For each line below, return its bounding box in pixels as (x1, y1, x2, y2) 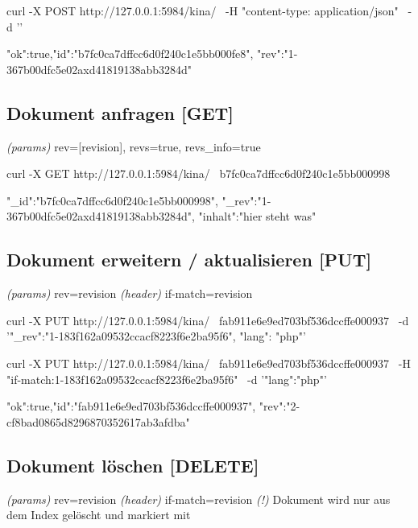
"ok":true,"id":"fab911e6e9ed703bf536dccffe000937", (6, 398, 256, 415)
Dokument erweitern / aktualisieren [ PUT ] (6, 247, 372, 272)
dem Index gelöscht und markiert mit (6, 506, 191, 523)
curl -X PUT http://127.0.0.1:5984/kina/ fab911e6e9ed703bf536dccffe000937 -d (6, 311, 409, 328)
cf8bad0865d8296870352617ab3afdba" (6, 413, 190, 430)
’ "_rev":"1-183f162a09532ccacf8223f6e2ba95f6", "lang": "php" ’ (6, 328, 306, 344)
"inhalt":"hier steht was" (198, 208, 317, 225)
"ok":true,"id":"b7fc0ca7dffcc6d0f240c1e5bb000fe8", (6, 45, 254, 62)
